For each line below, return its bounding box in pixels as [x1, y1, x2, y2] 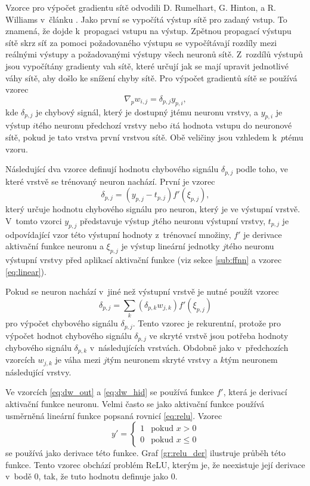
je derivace [243, 228, 282, 240]
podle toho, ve [235, 163, 289, 175]
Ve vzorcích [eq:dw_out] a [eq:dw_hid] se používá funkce [5, 386, 214, 398]
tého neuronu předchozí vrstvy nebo [35, 119, 168, 132]
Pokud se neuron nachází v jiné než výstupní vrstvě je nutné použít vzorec [5, 285, 279, 298]
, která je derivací [223, 386, 287, 398]
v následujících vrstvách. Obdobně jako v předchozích [89, 341, 289, 353]
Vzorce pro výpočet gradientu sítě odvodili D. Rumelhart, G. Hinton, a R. [5, 1, 277, 13]
